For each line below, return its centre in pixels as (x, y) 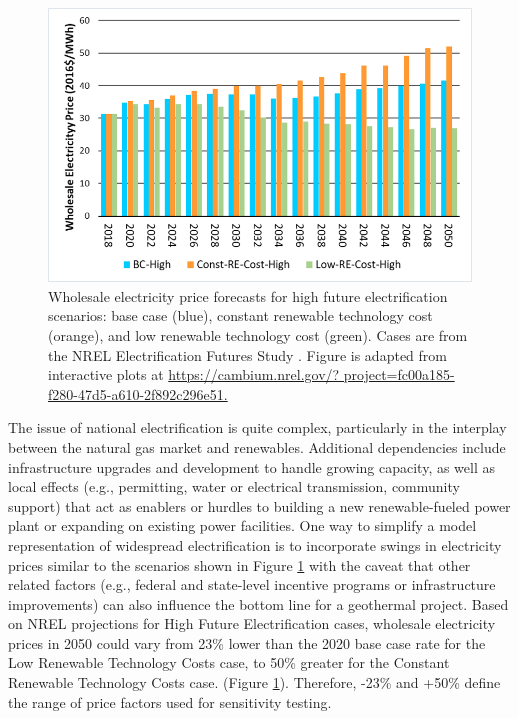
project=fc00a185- (399, 374)
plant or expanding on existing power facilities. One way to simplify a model (242, 525)
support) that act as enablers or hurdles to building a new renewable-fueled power (259, 505)
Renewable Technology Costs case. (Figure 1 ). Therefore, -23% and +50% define (254, 682)
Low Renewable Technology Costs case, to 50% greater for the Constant (229, 662)
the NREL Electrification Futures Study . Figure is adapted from (247, 354)
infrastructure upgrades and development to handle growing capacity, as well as (252, 466)
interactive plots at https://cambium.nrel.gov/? (194, 374)
